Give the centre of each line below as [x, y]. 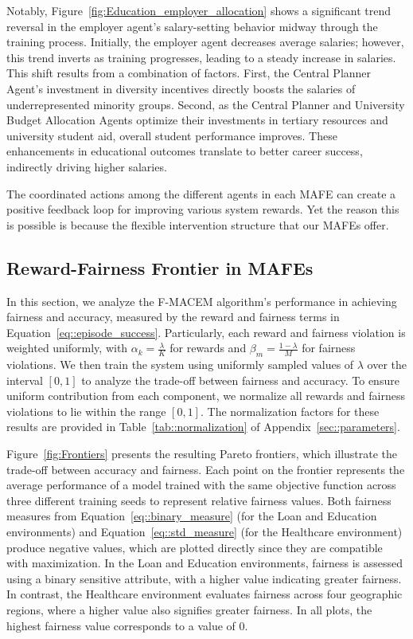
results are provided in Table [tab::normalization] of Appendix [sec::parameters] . [203, 427]
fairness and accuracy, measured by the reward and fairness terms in [173, 317]
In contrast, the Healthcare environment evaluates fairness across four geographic [205, 594]
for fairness [329, 348]
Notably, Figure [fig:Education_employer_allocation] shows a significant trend [199, 10]
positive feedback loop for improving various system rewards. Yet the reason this [203, 209]
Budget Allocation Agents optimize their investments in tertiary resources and [197, 120]
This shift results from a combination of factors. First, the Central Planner [189, 73]
